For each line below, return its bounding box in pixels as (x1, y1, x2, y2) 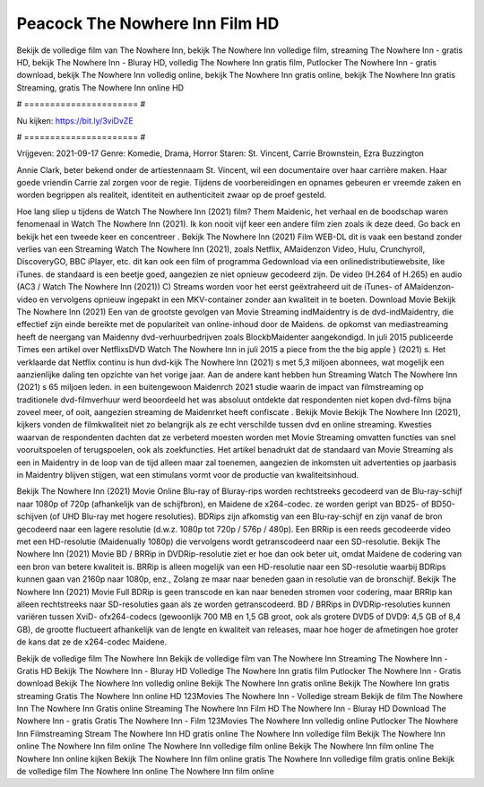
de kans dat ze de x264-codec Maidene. (16, 636, 168, 647)
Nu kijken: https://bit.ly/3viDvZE (16, 115, 134, 125)
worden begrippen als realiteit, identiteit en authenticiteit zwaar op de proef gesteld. (16, 189, 327, 201)
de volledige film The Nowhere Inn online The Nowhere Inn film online (16, 766, 275, 777)
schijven (16, 511, 48, 522)
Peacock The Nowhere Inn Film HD (16, 13, 280, 33)
